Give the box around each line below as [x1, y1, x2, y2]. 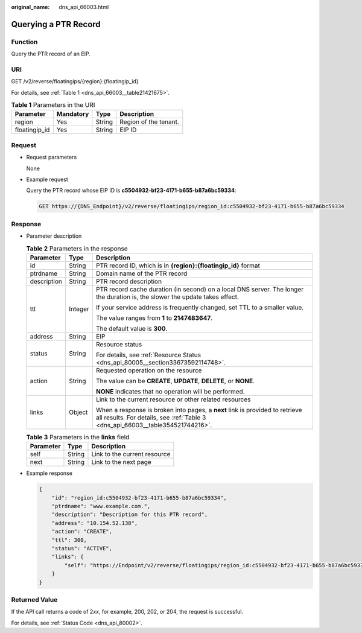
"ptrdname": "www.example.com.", [51, 503, 151, 509]
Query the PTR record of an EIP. [11, 50, 91, 57]
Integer [68, 305, 90, 313]
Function [11, 37, 38, 46]
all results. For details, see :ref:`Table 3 [95, 413, 206, 422]
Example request [26, 176, 69, 183]
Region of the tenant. [119, 118, 179, 126]
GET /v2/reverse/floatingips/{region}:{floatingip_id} [11, 78, 139, 85]
